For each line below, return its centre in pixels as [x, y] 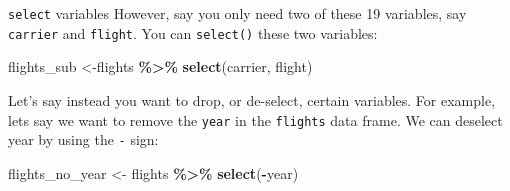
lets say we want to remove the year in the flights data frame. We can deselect [255, 119]
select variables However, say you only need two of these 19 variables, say [237, 13]
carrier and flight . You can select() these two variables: [193, 32]
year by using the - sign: [83, 139]
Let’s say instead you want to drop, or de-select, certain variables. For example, [252, 99]
